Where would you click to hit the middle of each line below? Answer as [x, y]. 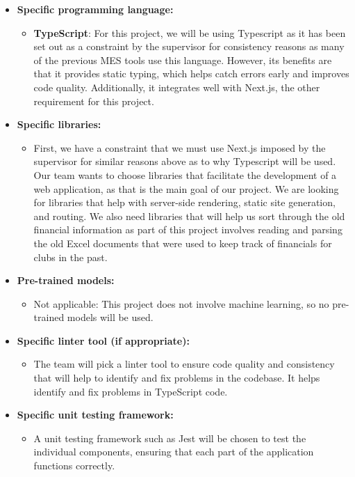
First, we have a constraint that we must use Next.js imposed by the [180, 147]
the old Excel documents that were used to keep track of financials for [183, 243]
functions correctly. [74, 466]
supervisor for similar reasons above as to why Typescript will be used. [185, 161]
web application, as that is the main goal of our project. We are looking [186, 188]
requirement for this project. [94, 101]
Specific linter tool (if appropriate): [103, 340]
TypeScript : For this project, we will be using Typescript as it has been [190, 32]
